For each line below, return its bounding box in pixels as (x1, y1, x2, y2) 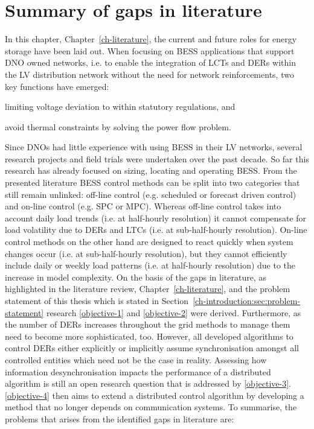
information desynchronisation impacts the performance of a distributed (5, 365, 271, 378)
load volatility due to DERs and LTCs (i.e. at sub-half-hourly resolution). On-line (5, 223, 307, 236)
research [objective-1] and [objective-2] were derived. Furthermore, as (46, 306, 301, 319)
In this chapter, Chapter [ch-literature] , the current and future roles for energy (5, 33, 297, 45)
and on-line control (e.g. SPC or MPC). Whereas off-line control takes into (5, 200, 281, 212)
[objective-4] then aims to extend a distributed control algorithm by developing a (5, 389, 304, 401)
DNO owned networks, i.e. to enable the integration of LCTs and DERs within (5, 56, 296, 69)
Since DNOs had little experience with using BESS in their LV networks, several (5, 141, 303, 153)
